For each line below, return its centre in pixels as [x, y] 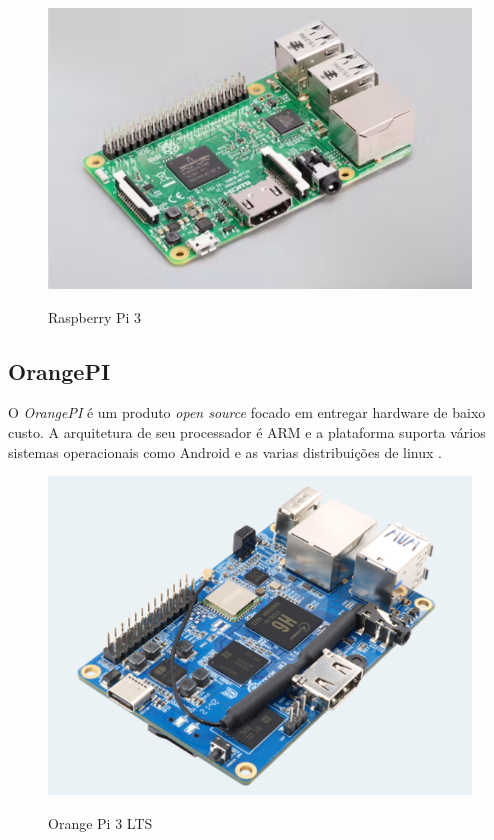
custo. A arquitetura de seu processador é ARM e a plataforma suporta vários [247, 432]
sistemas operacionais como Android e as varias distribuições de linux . [225, 451]
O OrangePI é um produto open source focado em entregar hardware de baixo [247, 412]
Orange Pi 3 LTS [100, 822]
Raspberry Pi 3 [95, 316]
